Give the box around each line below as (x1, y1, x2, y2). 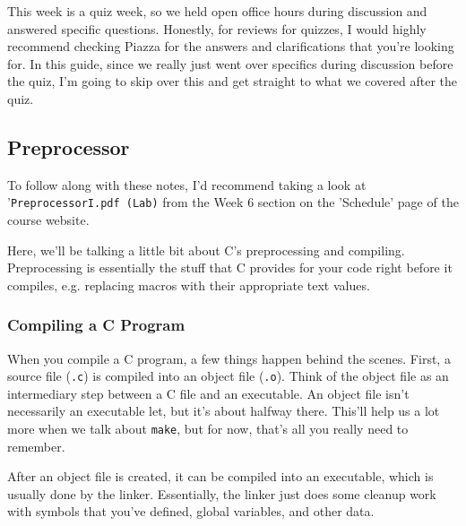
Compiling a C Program (7, 314, 186, 336)
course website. (7, 211, 90, 229)
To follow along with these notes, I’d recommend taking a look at (7, 175, 367, 194)
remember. (7, 436, 65, 455)
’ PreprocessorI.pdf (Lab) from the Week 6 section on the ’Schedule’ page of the (7, 193, 459, 211)
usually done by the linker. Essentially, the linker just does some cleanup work (7, 484, 436, 503)
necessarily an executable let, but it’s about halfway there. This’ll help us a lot (7, 401, 440, 420)
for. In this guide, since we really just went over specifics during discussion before (7, 54, 453, 73)
